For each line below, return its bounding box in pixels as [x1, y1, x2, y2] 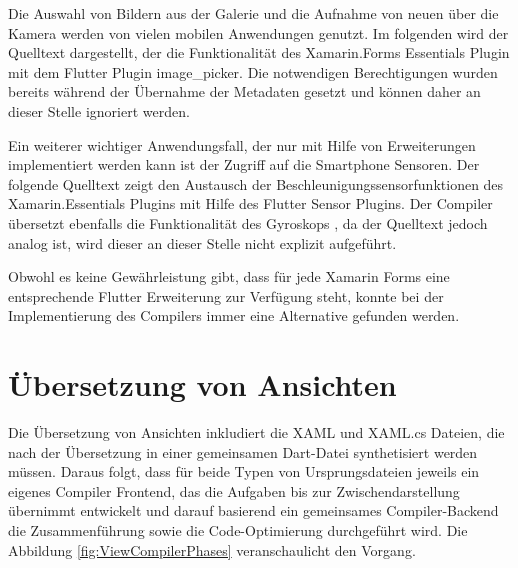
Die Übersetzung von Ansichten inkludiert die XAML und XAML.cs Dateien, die [8, 422, 505, 443]
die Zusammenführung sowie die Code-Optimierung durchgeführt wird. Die [8, 520, 468, 540]
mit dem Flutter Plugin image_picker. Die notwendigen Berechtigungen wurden [8, 61, 498, 82]
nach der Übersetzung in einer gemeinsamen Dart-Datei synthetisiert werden [8, 441, 478, 462]
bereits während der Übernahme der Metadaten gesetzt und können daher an [8, 81, 481, 102]
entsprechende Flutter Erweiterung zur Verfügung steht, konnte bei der [8, 285, 444, 306]
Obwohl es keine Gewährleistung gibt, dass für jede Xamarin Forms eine [8, 266, 450, 287]
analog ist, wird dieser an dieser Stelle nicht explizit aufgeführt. [8, 232, 397, 253]
